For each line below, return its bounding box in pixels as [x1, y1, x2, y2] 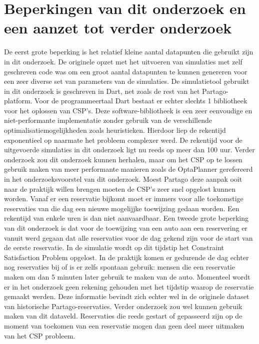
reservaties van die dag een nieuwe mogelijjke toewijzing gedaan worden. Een [4, 203, 239, 213]
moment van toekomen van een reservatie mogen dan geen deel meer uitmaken [4, 320, 244, 331]
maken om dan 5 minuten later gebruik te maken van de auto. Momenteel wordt [4, 271, 250, 282]
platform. [4, 95, 32, 106]
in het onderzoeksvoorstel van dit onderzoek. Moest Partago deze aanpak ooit [4, 174, 242, 184]
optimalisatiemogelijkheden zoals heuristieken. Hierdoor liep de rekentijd [4, 125, 226, 135]
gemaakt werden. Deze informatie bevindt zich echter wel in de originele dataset [4, 291, 249, 302]
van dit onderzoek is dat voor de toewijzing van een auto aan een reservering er [4, 223, 247, 233]
